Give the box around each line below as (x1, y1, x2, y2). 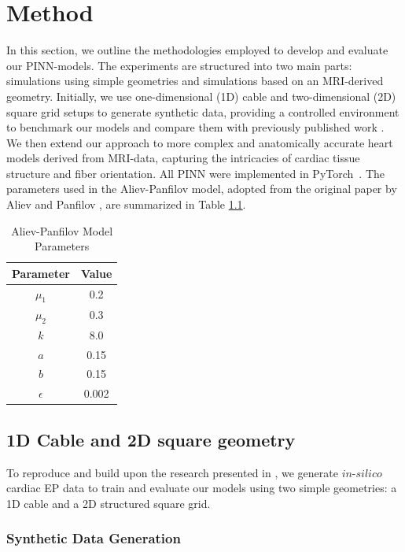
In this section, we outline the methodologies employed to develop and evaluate (6, 42, 388, 58)
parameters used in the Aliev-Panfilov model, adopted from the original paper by (6, 180, 397, 197)
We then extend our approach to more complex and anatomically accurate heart (6, 134, 393, 150)
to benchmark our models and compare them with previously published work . (6, 119, 385, 135)
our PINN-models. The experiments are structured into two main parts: (6, 57, 352, 73)
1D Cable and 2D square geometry (6, 427, 296, 451)
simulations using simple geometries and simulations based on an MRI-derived (6, 72, 384, 89)
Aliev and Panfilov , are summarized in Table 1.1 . (6, 196, 246, 213)
